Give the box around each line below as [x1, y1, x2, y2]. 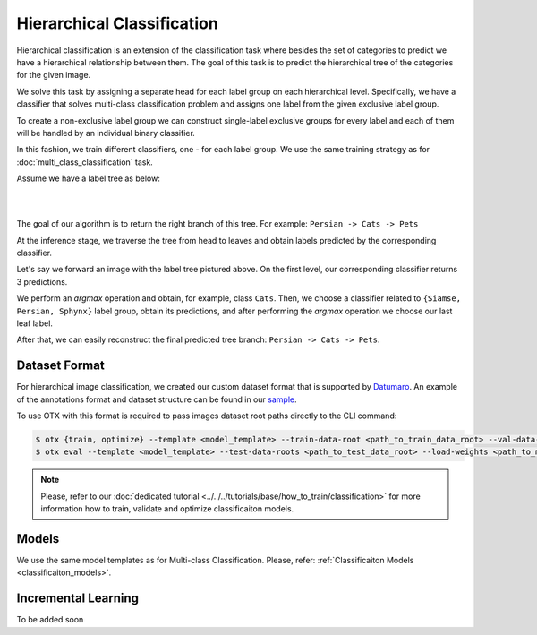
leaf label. [16, 318, 54, 329]
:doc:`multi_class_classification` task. [16, 157, 154, 167]
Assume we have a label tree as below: [16, 173, 160, 184]
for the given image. [16, 70, 91, 81]
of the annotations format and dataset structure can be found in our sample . [16, 394, 297, 405]
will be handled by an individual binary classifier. [16, 127, 196, 138]
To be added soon [16, 614, 84, 625]
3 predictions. [16, 276, 68, 287]
